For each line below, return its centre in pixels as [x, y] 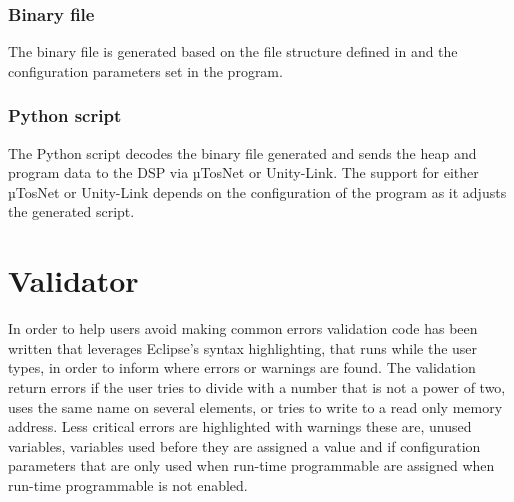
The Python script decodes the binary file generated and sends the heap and [242, 152]
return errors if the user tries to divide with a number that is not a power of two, [257, 386]
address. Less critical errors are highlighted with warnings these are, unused [240, 426]
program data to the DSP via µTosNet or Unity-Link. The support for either [243, 172]
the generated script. [71, 211]
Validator [73, 280]
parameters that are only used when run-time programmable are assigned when [251, 465]
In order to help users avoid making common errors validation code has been [243, 328]
